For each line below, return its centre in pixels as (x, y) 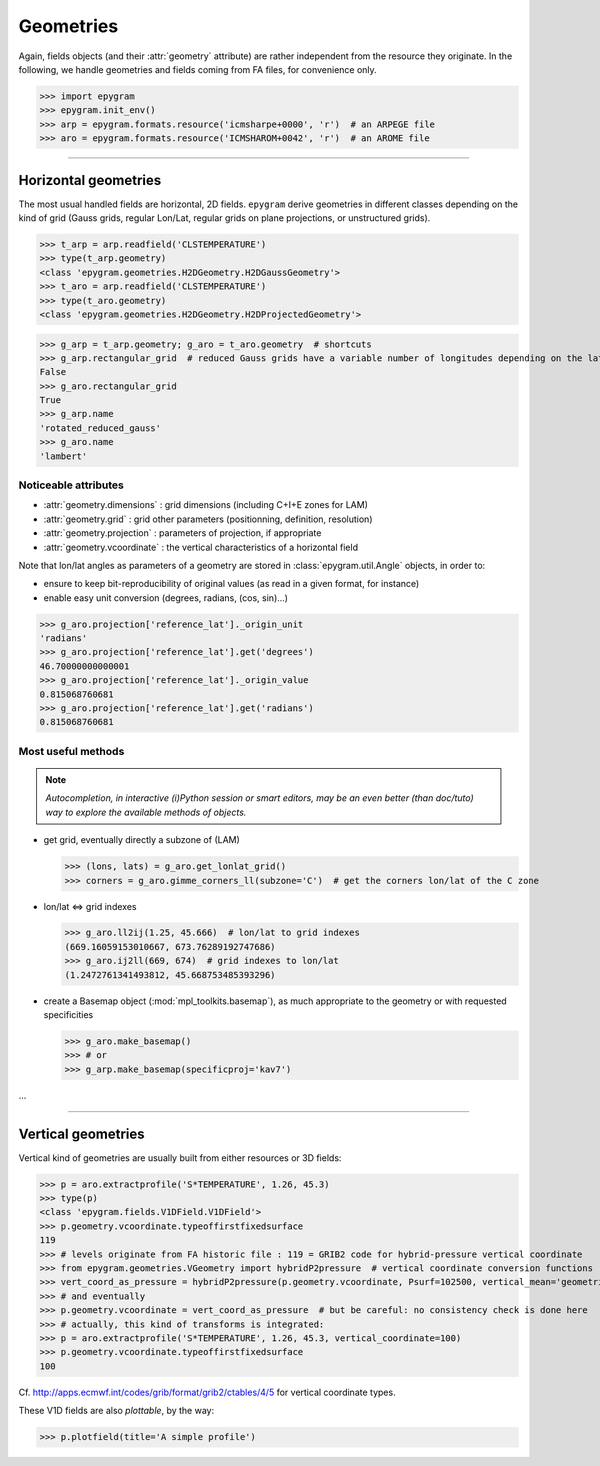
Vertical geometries (81, 1133)
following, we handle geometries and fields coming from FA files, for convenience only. (197, 69)
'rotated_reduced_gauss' (100, 428)
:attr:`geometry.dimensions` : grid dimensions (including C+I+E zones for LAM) (206, 505)
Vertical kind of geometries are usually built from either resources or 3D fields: (180, 1157)
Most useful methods (71, 751)
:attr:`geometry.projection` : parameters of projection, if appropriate (182, 533)
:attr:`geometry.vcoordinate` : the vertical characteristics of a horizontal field (201, 547)
